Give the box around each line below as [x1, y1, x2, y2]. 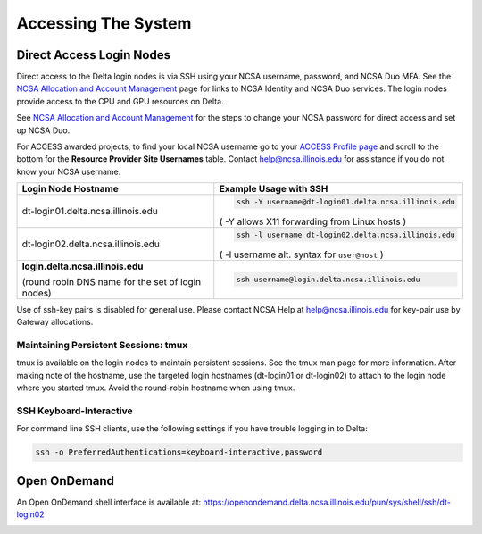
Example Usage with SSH [219, 183, 328, 196]
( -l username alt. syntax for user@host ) [219, 248, 384, 261]
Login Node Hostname [21, 183, 120, 196]
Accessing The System [16, 13, 192, 33]
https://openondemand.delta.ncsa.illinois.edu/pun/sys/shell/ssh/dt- [203, 496, 451, 507]
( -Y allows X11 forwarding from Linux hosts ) [219, 215, 407, 228]
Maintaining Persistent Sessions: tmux [16, 338, 188, 351]
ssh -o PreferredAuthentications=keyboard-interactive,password [35, 447, 323, 457]
